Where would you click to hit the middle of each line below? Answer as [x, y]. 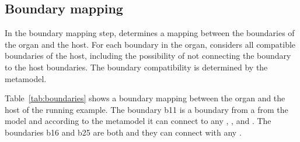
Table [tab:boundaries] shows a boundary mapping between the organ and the [145, 98]
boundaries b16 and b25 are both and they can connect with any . [123, 132]
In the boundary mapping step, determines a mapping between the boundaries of [150, 33]
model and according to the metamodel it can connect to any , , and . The [138, 121]
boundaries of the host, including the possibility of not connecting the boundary [148, 56]
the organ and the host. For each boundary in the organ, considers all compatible [150, 44]
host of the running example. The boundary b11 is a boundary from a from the [146, 109]
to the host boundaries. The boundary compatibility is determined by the [136, 67]
